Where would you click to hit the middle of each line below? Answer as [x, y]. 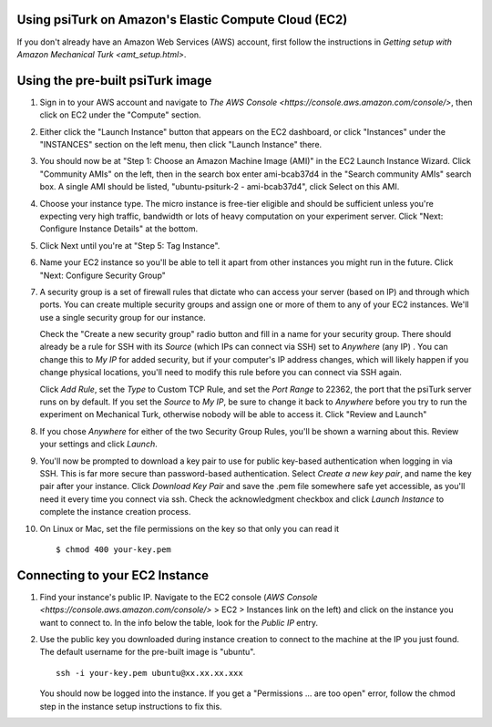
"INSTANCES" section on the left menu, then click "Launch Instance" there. [181, 144]
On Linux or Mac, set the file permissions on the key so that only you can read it [190, 528]
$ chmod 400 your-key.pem [114, 549]
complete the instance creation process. [115, 512]
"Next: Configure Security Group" [102, 275]
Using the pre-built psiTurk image [114, 81]
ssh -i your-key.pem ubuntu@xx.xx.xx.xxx [149, 673]
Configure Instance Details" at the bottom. [119, 229]
